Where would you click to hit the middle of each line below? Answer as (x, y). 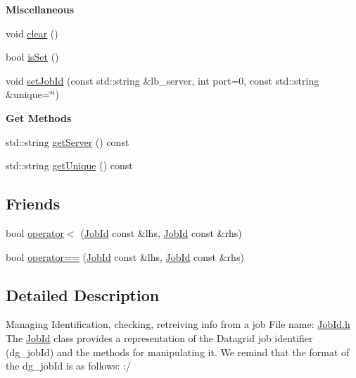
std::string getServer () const (68, 141)
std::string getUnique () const (69, 165)
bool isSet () (32, 57)
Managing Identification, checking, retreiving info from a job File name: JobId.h (178, 324)
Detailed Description (83, 294)
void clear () (32, 33)
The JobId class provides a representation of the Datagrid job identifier (159, 337)
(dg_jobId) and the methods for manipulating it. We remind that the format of (178, 352)
